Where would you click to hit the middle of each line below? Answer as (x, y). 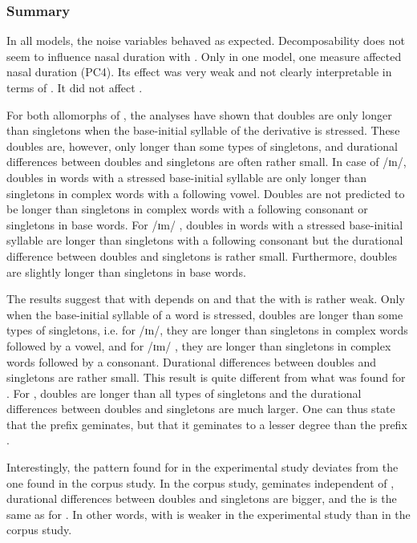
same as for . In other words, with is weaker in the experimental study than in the (208, 514)
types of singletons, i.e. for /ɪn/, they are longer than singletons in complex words (207, 330)
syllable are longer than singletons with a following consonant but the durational (205, 240)
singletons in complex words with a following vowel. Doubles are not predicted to (206, 193)
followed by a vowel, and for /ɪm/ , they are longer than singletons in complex (199, 345)
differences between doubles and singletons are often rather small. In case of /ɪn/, (206, 162)
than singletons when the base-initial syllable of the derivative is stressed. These (203, 130)
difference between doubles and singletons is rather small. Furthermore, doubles (202, 255)
